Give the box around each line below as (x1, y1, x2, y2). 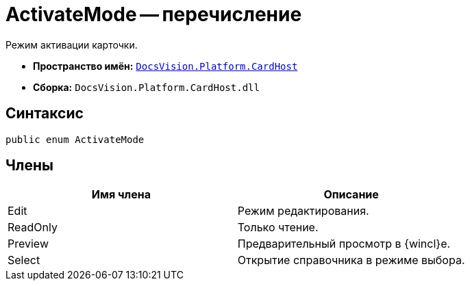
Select (8, 253, 40, 268)
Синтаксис (5, 105, 84, 122)
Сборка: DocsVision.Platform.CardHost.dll (33, 81, 260, 93)
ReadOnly (8, 220, 58, 235)
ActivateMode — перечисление (5, 3, 302, 26)
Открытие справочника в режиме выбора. (237, 253, 465, 268)
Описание (323, 187, 379, 202)
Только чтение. (237, 220, 319, 235)
